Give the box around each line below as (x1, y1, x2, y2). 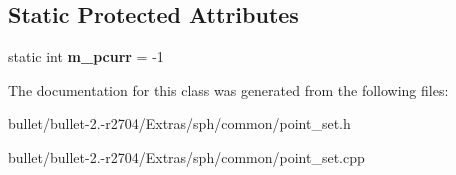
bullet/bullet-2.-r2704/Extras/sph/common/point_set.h (8, 113, 351, 134)
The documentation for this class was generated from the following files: (8, 79, 449, 100)
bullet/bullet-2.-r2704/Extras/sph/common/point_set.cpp (8, 146, 365, 167)
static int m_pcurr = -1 (8, 46, 164, 67)
